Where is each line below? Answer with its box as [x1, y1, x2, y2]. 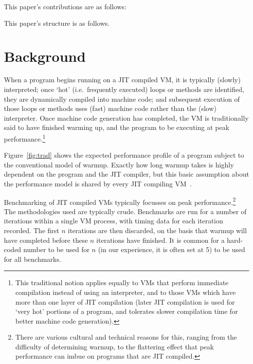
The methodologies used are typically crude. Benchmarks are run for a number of [4, 206, 247, 216]
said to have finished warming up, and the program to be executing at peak [4, 122, 230, 132]
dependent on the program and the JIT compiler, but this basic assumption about [4, 169, 249, 179]
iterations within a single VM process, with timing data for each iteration [4, 216, 223, 226]
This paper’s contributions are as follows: [4, 1, 126, 11]
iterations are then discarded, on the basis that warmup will [68, 225, 247, 235]
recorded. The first [4, 225, 59, 235]
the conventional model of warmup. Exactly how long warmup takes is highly [4, 159, 234, 169]
